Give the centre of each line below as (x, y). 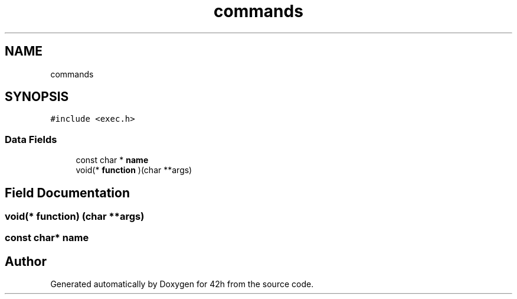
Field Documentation (67, 193)
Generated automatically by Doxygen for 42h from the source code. (182, 284)
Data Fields (31, 139)
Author (26, 261)
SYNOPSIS (37, 97)
